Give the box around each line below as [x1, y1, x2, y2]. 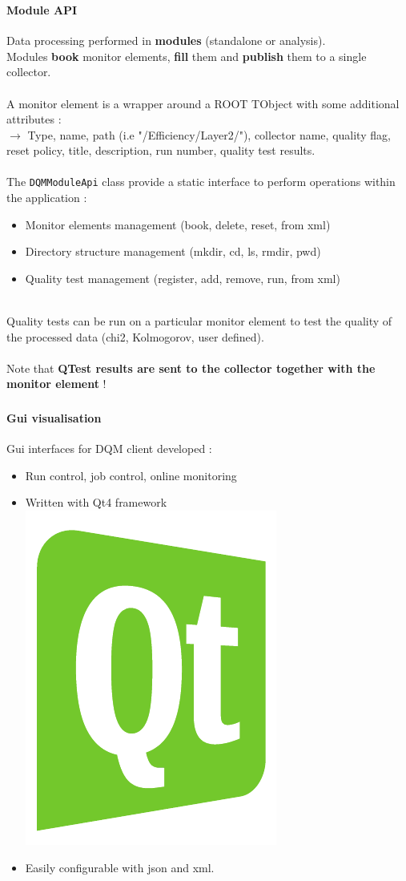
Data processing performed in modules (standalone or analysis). [6, 32, 326, 49]
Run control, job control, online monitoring [25, 467, 237, 483]
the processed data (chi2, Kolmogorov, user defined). [6, 328, 264, 345]
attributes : [6, 111, 62, 127]
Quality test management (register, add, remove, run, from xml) [25, 269, 340, 286]
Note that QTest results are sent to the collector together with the [6, 359, 376, 376]
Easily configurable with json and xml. [25, 859, 215, 875]
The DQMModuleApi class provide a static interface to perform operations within [6, 173, 396, 190]
